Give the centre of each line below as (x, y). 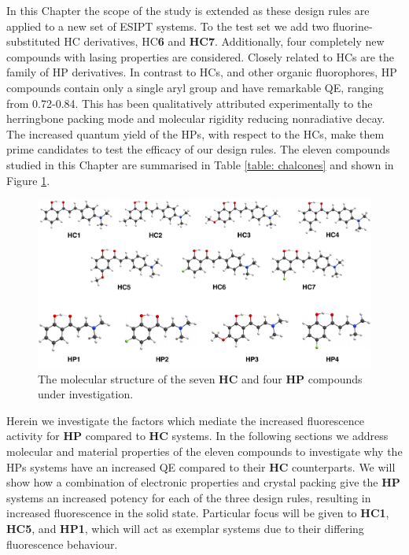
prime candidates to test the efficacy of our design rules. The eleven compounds (198, 149)
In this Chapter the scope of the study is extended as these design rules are (188, 10)
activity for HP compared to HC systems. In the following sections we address (197, 436)
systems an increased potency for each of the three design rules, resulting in (189, 497)
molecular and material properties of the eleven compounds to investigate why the (204, 451)
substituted (33, 41)
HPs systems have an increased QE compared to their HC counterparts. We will (201, 466)
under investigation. (86, 394)
